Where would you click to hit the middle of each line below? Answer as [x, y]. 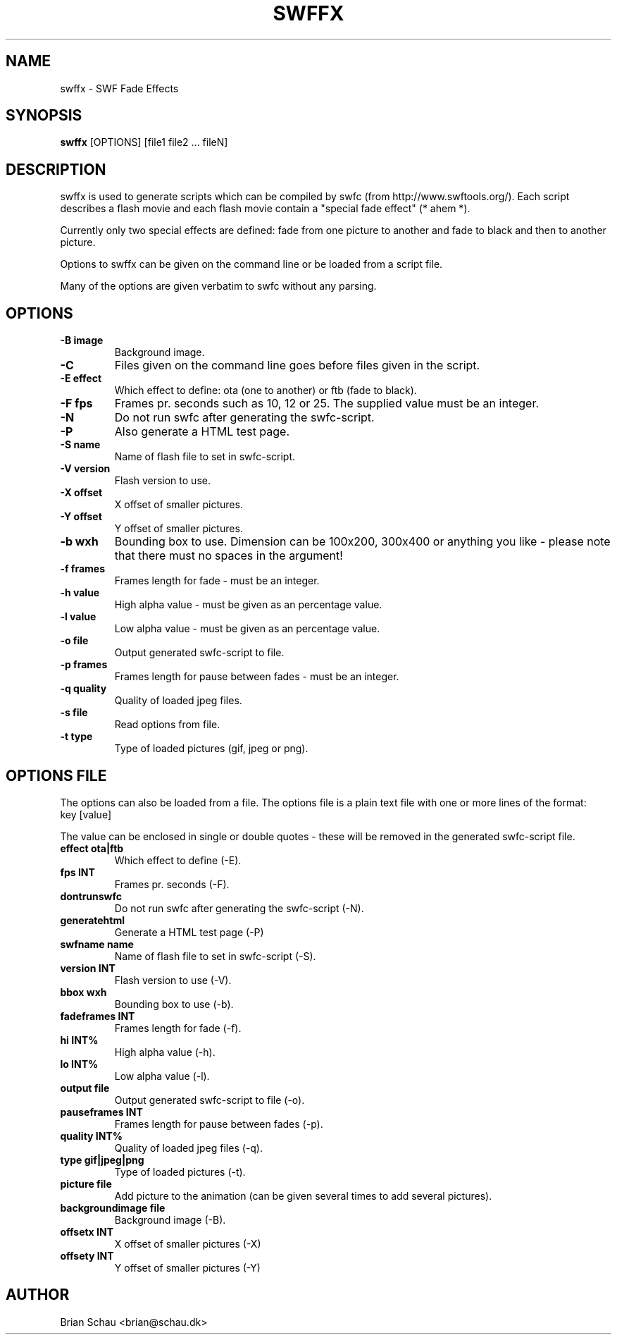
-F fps [76, 404]
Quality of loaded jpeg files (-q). [188, 1148]
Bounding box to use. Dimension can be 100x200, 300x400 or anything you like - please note [362, 542]
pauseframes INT [101, 1112]
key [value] [86, 814]
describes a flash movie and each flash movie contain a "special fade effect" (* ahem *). [265, 209]
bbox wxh [83, 992]
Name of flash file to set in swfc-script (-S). [215, 956]
